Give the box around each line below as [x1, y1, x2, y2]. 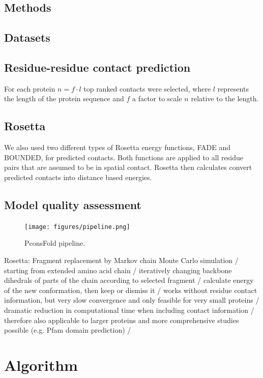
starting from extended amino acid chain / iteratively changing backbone [4, 265, 232, 275]
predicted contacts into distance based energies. [4, 171, 152, 182]
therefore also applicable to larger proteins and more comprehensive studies [4, 314, 239, 325]
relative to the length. [191, 93, 259, 104]
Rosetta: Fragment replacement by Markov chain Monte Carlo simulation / [4, 254, 239, 265]
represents [217, 83, 249, 94]
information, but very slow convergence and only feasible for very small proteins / [4, 295, 259, 305]
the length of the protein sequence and [4, 93, 124, 104]
